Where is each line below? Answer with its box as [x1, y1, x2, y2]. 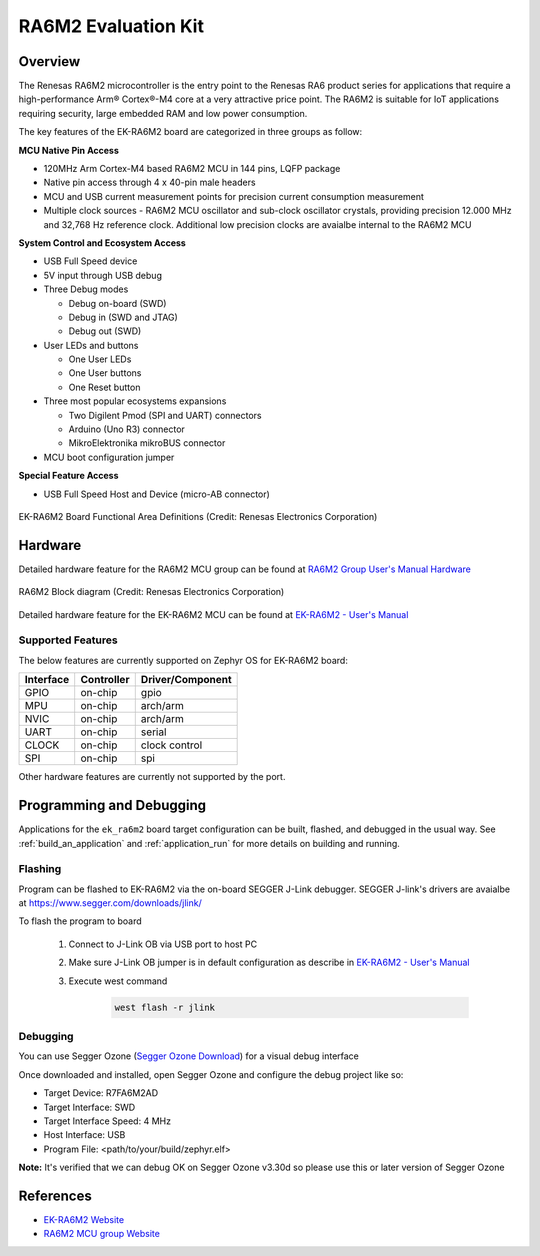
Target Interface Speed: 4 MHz [43, 1115, 172, 1127]
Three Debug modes [43, 283, 129, 295]
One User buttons [68, 367, 142, 379]
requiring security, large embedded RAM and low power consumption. [18, 107, 308, 119]
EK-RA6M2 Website [43, 1213, 125, 1225]
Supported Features [18, 633, 119, 647]
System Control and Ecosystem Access [18, 236, 187, 249]
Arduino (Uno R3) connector [68, 423, 185, 435]
